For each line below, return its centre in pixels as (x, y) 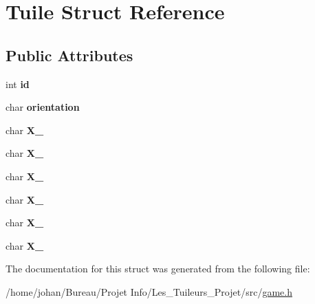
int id (18, 84)
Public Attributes (69, 55)
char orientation (43, 107)
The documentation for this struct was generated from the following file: (158, 269)
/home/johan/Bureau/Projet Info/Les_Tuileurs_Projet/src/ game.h (149, 291)
